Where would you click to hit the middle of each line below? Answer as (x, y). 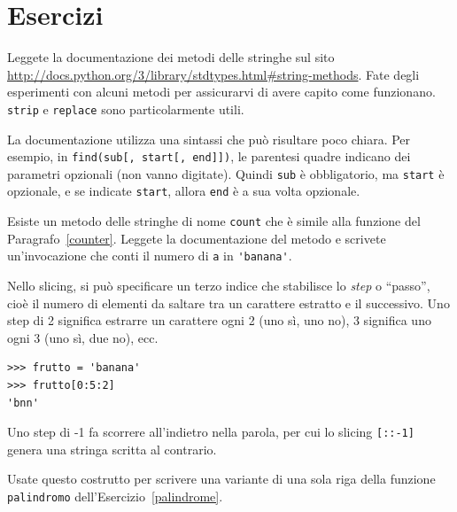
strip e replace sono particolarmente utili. (126, 109)
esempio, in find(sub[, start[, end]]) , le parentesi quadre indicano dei (209, 156)
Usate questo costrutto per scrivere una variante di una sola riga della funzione (221, 479)
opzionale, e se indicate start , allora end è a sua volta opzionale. (184, 191)
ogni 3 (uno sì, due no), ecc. (83, 337)
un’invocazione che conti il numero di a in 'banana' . (150, 256)
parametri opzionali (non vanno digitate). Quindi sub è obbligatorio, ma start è (226, 173)
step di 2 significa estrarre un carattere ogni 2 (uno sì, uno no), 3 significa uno (219, 320)
